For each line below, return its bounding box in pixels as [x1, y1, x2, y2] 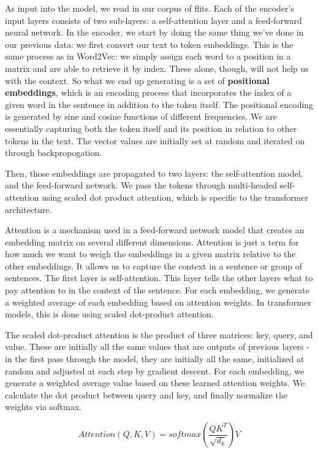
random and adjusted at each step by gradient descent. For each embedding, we [5, 364, 305, 377]
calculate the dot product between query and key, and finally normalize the [5, 388, 287, 401]
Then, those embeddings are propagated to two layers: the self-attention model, [5, 166, 303, 179]
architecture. [5, 203, 52, 215]
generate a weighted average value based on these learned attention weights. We [5, 376, 305, 389]
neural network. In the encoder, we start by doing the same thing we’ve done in [5, 26, 304, 39]
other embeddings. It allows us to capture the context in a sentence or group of [5, 259, 302, 272]
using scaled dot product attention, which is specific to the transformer [42, 190, 309, 203]
